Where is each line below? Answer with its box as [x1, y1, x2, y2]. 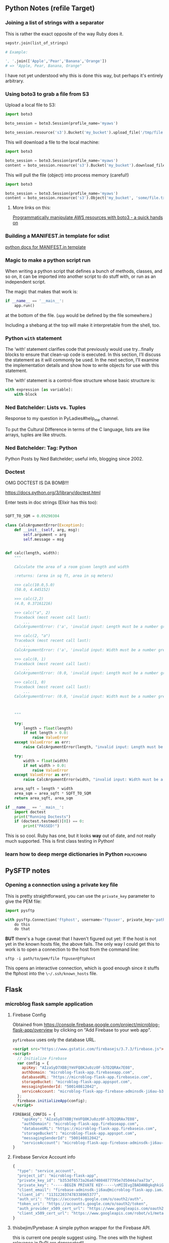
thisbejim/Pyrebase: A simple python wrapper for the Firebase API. [12, 1224, 151, 1230]
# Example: [5, 50, 28, 55]
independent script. [5, 279, 46, 285]
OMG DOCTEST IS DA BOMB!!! [5, 480, 69, 486]
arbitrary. [5, 78, 24, 84]
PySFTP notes [5, 866, 50, 875]
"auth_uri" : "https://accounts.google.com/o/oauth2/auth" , [17, 1196, 144, 1202]
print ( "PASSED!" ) [23, 823, 59, 828]
